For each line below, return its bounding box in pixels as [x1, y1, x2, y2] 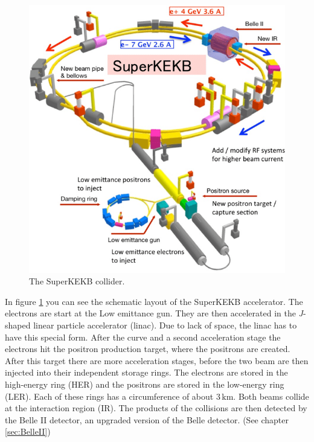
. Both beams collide [233, 389, 309, 402]
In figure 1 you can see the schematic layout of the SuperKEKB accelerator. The [5, 295, 303, 307]
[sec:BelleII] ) [5, 425, 51, 438]
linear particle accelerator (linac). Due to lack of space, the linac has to [33, 318, 297, 331]
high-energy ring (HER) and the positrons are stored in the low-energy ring [5, 377, 284, 390]
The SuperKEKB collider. [29, 275, 125, 287]
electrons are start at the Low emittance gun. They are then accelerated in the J [5, 307, 303, 319]
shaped [5, 318, 31, 331]
